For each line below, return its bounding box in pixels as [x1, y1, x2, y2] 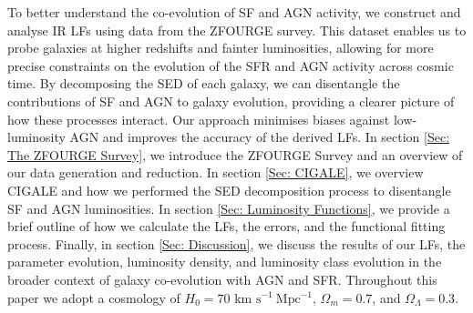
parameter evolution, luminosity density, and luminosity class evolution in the [7, 252, 442, 271]
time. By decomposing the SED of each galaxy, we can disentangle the [7, 74, 400, 93]
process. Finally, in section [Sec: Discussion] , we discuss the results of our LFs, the [7, 234, 466, 253]
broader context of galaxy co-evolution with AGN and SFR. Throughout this [7, 269, 437, 288]
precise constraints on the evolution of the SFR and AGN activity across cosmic [7, 56, 454, 75]
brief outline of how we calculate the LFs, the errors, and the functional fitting [7, 217, 446, 236]
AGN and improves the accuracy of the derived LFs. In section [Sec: [69, 127, 450, 146]
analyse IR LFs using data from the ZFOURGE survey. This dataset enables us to [7, 20, 467, 39]
